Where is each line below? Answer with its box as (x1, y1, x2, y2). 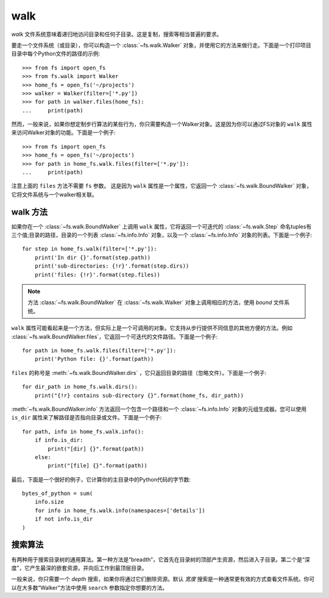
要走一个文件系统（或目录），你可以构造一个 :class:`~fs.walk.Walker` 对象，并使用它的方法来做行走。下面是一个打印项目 (11, 41, 312, 49)
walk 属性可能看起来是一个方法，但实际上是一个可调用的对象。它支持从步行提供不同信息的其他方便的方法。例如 (11, 324, 292, 332)
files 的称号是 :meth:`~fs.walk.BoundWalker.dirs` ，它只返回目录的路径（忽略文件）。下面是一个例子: (11, 369, 266, 376)
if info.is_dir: (34, 436, 83, 444)
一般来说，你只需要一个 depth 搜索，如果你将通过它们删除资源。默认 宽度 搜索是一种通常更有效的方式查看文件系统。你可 (11, 575, 315, 583)
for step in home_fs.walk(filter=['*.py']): (22, 246, 158, 252)
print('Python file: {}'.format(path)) (34, 355, 154, 363)
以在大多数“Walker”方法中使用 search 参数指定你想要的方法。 (11, 584, 168, 591)
